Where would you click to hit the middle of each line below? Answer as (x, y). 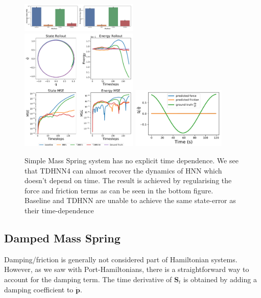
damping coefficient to (39, 289)
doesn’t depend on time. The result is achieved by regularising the (128, 180)
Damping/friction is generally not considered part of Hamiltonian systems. (121, 259)
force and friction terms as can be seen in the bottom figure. (119, 190)
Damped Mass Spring (62, 238)
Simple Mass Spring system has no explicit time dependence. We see (132, 160)
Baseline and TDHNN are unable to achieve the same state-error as (130, 200)
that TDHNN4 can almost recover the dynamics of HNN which (123, 170)
